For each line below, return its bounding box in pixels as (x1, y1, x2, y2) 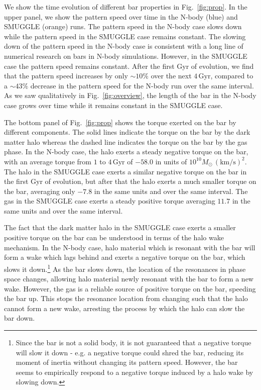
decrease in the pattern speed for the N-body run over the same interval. (30, 80, 254, 90)
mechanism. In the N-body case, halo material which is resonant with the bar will (4, 242, 255, 252)
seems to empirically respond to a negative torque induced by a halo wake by (16, 366, 253, 377)
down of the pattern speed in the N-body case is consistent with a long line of (4, 41, 243, 51)
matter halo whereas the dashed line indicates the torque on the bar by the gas (4, 136, 247, 147)
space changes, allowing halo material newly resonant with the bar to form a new (4, 273, 253, 284)
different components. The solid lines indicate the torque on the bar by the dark (4, 127, 250, 137)
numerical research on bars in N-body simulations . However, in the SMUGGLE (4, 50, 247, 61)
